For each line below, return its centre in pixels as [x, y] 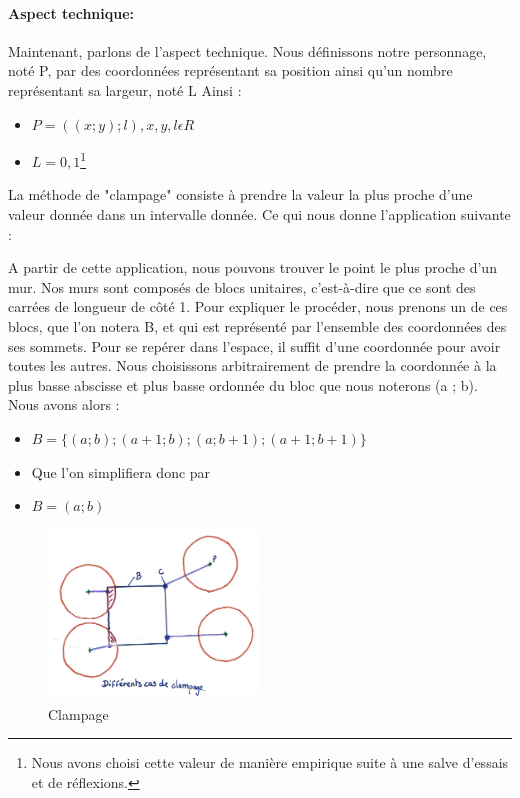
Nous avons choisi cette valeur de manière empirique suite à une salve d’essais [270, 762]
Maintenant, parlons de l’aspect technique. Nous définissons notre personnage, [247, 50]
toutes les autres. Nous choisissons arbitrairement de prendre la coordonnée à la [252, 365]
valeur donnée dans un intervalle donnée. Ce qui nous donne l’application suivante [259, 214]
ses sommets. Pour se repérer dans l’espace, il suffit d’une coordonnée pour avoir [254, 345]
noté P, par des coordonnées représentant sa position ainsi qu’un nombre [230, 70]
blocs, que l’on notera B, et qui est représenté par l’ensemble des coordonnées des [257, 325]
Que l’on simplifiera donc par [121, 471]
